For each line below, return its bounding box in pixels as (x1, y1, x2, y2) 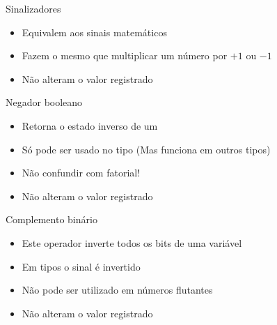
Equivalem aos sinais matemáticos (22, 24, 167, 39)
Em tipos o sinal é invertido (22, 259, 141, 273)
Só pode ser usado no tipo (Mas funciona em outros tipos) (22, 142, 271, 156)
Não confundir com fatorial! (22, 165, 141, 180)
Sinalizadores (6, 1, 61, 15)
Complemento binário (6, 212, 97, 227)
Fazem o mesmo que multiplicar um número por (22, 48, 228, 63)
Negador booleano (6, 95, 83, 109)
